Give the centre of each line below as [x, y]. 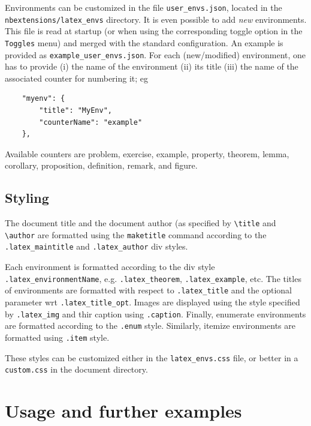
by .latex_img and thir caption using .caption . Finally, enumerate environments [155, 313]
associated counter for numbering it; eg [77, 78]
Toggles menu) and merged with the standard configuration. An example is [144, 42]
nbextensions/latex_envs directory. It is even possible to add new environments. [156, 19]
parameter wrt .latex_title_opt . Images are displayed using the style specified [153, 302]
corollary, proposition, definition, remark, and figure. [101, 165]
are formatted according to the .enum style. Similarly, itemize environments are [150, 325]
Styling [27, 198]
